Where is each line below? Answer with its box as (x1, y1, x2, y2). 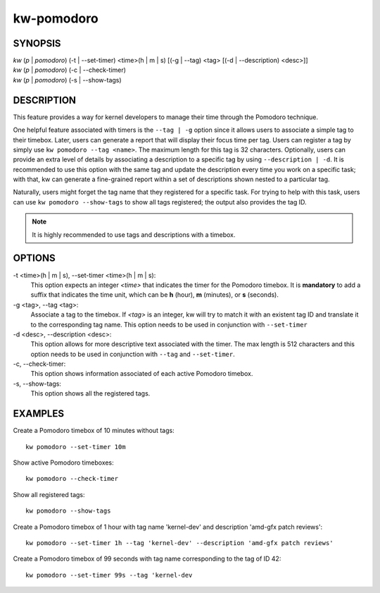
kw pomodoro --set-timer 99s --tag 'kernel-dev (25, 571, 193, 579)
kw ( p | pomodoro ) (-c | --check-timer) (13, 66, 127, 74)
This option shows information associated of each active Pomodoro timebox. (30, 369, 253, 378)
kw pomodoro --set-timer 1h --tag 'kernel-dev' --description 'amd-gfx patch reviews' (25, 539, 334, 546)
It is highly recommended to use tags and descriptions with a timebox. (32, 230, 236, 239)
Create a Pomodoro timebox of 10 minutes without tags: (13, 427, 175, 435)
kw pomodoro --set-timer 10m (25, 443, 126, 451)
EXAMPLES (13, 408, 65, 420)
